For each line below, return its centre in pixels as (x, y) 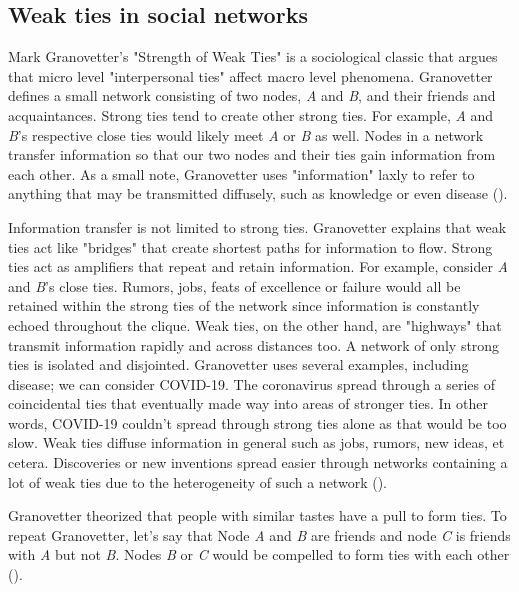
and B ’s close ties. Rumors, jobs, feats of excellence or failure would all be (234, 285)
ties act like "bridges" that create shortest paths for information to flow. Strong (250, 246)
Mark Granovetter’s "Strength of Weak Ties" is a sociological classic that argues (253, 56)
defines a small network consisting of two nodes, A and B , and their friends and (252, 95)
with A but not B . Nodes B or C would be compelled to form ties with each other (259, 554)
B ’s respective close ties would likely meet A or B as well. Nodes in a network (246, 134)
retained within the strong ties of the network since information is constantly (244, 305)
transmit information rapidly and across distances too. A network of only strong (254, 344)
